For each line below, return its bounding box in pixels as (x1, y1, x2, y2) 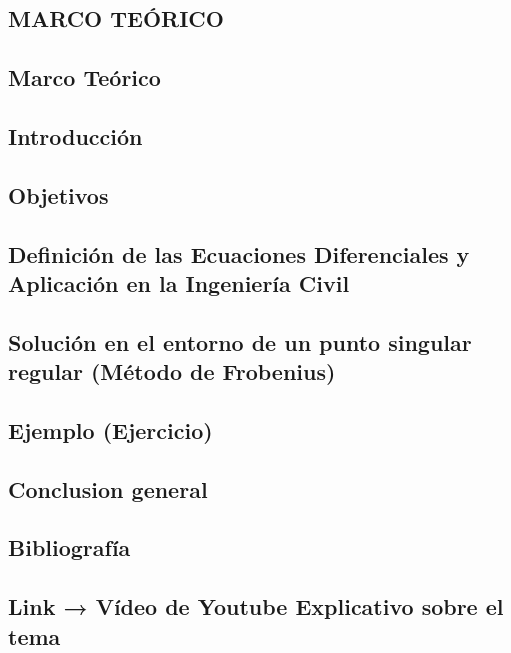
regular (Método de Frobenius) (8, 356, 336, 387)
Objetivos (8, 179, 109, 210)
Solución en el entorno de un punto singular (8, 326, 472, 357)
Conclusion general (8, 473, 208, 504)
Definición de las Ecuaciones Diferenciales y (8, 238, 470, 269)
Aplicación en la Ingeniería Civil (8, 267, 350, 298)
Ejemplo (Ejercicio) (8, 414, 213, 445)
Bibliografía (8, 532, 131, 563)
